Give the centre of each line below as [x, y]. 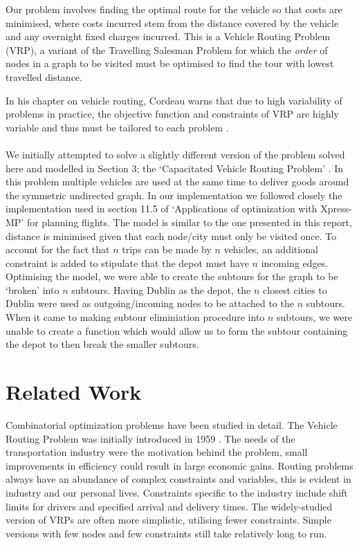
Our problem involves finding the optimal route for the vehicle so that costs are [174, 9]
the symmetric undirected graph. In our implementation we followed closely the [174, 195]
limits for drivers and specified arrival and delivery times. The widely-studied [169, 506]
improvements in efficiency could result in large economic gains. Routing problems [179, 465]
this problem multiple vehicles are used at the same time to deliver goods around [177, 182]
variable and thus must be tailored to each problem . [117, 127]
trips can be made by [167, 249]
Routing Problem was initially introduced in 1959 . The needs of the [150, 438]
